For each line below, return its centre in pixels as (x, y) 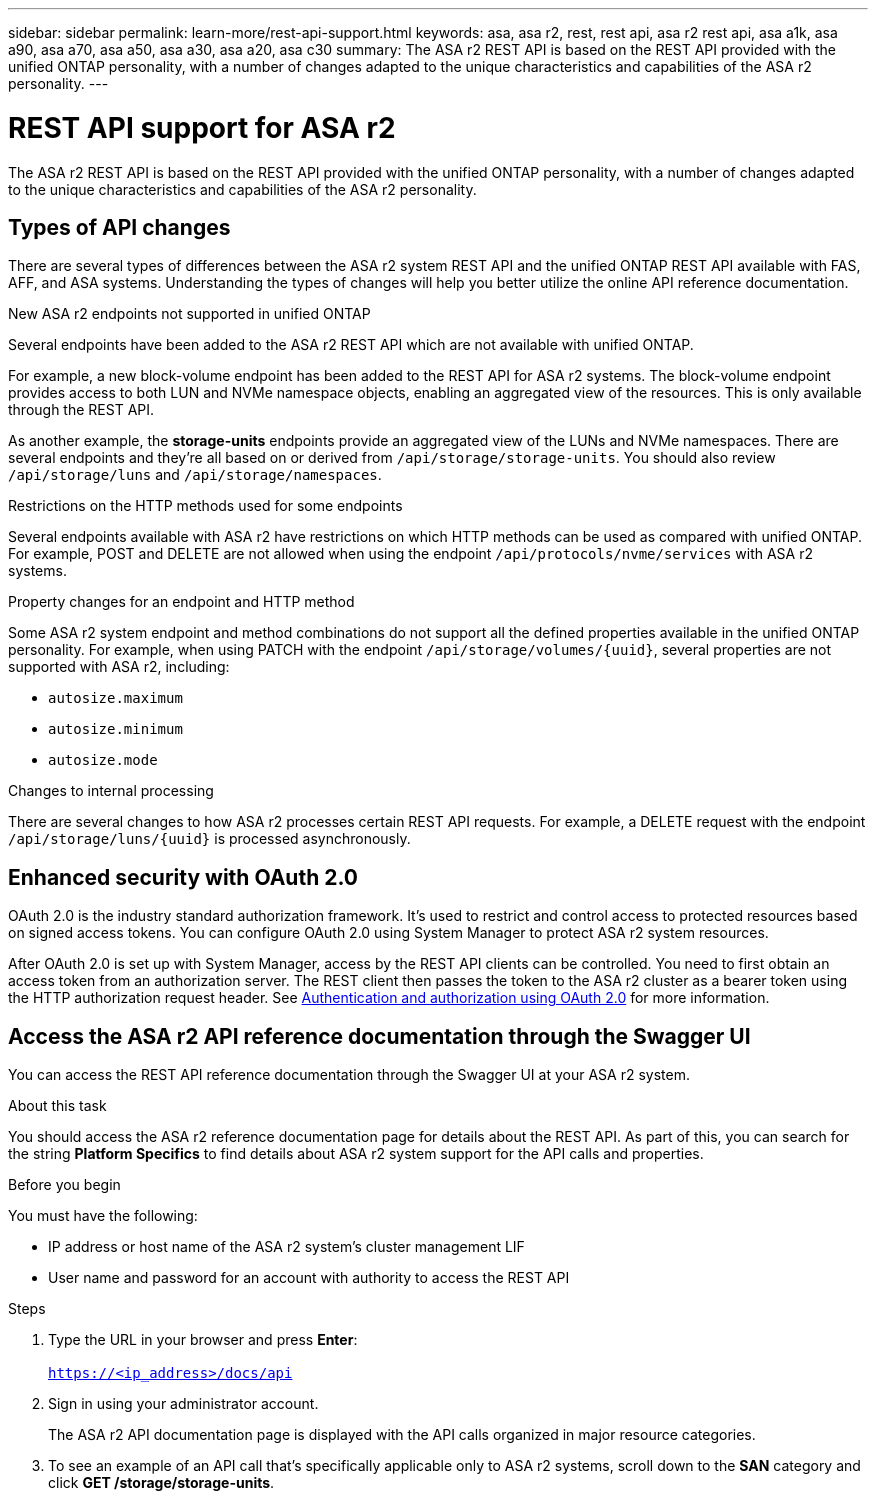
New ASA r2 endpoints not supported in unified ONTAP (189, 314)
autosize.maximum (115, 698)
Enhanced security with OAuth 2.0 (183, 877)
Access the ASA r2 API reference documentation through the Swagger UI (379, 1036)
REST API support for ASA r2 (202, 127)
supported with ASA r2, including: (119, 667)
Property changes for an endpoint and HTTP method (181, 602)
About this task (57, 1106)
